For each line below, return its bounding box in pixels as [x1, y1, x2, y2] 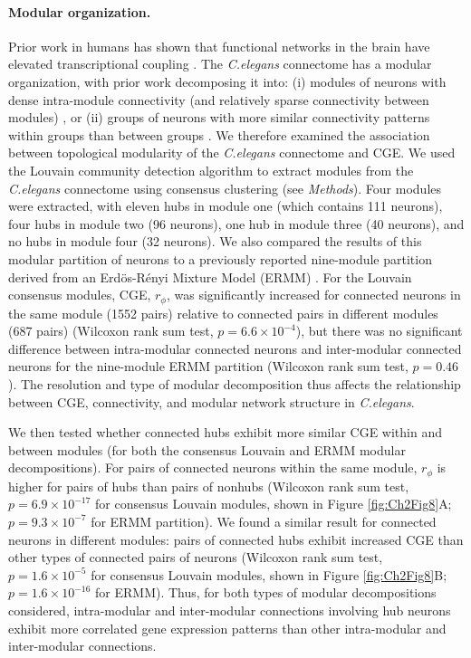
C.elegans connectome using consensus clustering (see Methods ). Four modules [8, 178, 442, 197]
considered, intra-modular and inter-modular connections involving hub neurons [8, 600, 451, 619]
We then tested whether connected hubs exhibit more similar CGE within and [8, 423, 442, 442]
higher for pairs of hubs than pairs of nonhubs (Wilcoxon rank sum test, [8, 476, 409, 495]
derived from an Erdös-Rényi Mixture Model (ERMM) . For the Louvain [8, 267, 412, 286]
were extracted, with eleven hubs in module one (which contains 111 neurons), [8, 196, 443, 215]
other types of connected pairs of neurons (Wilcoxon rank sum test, [8, 548, 383, 567]
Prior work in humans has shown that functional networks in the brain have [8, 36, 430, 55]
